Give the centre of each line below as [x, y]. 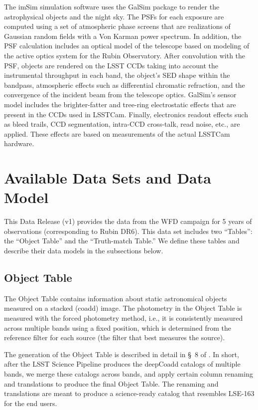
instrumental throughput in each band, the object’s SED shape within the [117, 75]
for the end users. [31, 403]
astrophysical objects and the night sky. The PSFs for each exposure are [114, 16]
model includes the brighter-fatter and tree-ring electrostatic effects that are [120, 104]
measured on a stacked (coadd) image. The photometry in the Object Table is [123, 308]
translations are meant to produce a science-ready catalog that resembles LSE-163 [129, 393]
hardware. [19, 143]
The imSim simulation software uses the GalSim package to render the [112, 6]
